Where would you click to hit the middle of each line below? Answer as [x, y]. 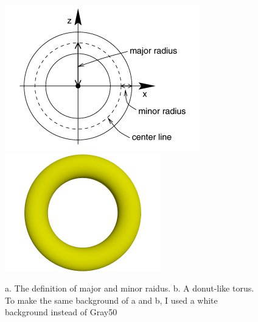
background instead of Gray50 [61, 312]
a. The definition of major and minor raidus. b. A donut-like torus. [130, 288]
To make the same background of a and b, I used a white [111, 300]
